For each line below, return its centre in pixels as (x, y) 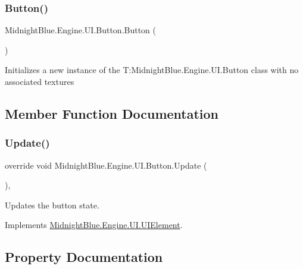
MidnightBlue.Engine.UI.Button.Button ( (81, 30)
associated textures (40, 81)
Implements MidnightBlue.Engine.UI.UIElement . (94, 225)
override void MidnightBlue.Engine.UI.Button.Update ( (106, 165)
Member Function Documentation (112, 113)
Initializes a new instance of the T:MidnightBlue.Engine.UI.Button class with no (152, 70)
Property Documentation (84, 257)
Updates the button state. (52, 205)
